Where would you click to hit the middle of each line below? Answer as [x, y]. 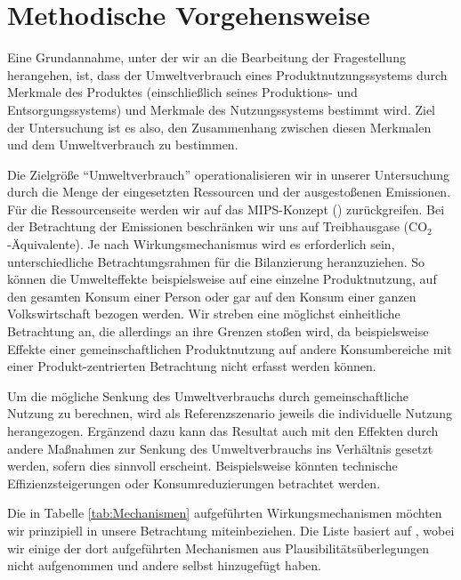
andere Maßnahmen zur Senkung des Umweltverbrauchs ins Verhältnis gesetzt [220, 448]
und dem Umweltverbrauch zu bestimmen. [123, 145]
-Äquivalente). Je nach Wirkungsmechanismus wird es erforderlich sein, [201, 244]
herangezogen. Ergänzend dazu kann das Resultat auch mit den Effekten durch [223, 431]
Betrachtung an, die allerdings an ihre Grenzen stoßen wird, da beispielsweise [218, 331]
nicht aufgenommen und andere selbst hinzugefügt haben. [164, 565]
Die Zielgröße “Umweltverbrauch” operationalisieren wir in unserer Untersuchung [228, 174]
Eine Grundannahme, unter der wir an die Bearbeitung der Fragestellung [206, 57]
